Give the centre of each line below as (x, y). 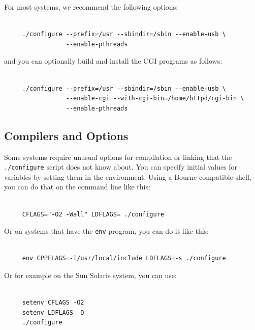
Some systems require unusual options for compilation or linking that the (118, 157)
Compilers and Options (66, 135)
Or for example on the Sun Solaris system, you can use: (90, 275)
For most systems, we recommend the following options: (91, 7)
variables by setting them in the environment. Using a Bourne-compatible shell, (128, 176)
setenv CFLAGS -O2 (53, 303)
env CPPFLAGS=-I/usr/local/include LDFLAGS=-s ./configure (124, 258)
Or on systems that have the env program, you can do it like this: (107, 231)
